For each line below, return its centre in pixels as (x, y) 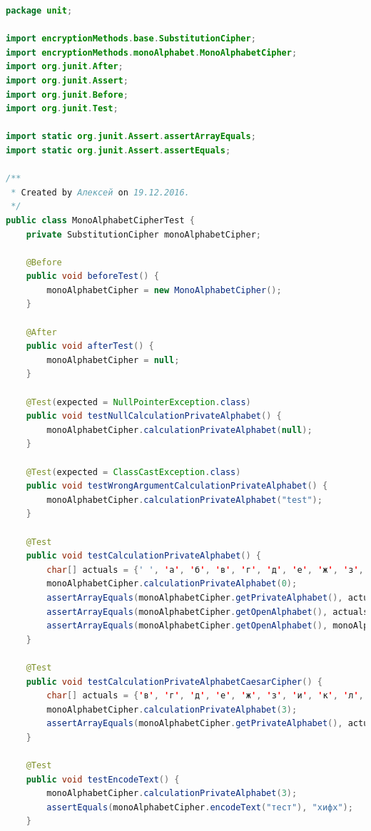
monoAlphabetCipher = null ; (113, 360)
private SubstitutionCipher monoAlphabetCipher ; (143, 234)
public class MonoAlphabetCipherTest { (100, 220)
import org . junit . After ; (65, 67)
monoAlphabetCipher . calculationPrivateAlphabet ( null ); (179, 430)
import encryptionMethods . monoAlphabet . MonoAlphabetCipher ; (152, 52)
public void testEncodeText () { (103, 779)
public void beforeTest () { (92, 276)
